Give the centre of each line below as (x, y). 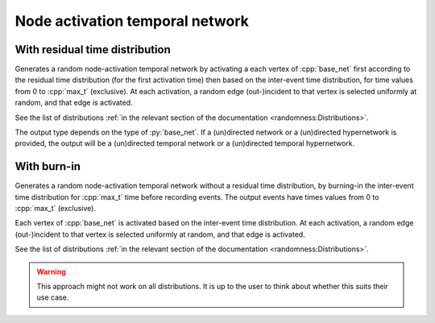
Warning (51, 271)
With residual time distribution (93, 50)
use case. (53, 297)
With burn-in (48, 166)
